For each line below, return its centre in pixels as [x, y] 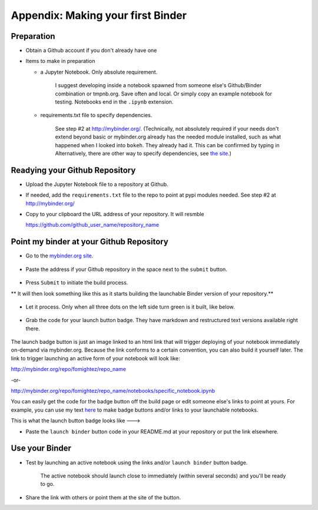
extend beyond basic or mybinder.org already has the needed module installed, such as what [168, 137]
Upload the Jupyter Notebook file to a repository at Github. [97, 184]
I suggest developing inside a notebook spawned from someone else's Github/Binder [158, 85]
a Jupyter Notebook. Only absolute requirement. [99, 72]
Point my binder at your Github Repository [90, 242]
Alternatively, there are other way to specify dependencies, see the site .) [143, 153]
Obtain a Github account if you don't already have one [91, 51]
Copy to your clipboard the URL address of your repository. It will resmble [115, 214]
